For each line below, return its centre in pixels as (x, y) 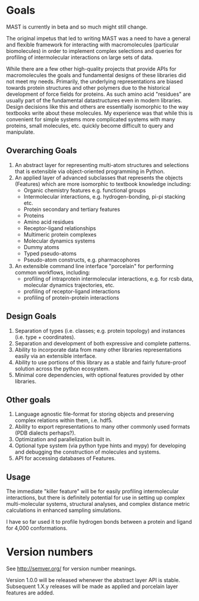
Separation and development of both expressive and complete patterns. (103, 343)
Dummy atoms (41, 247)
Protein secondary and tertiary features (72, 209)
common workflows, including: (52, 272)
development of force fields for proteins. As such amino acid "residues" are (99, 94)
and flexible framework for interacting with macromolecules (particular (93, 45)
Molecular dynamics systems (59, 241)
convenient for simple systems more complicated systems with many (91, 119)
